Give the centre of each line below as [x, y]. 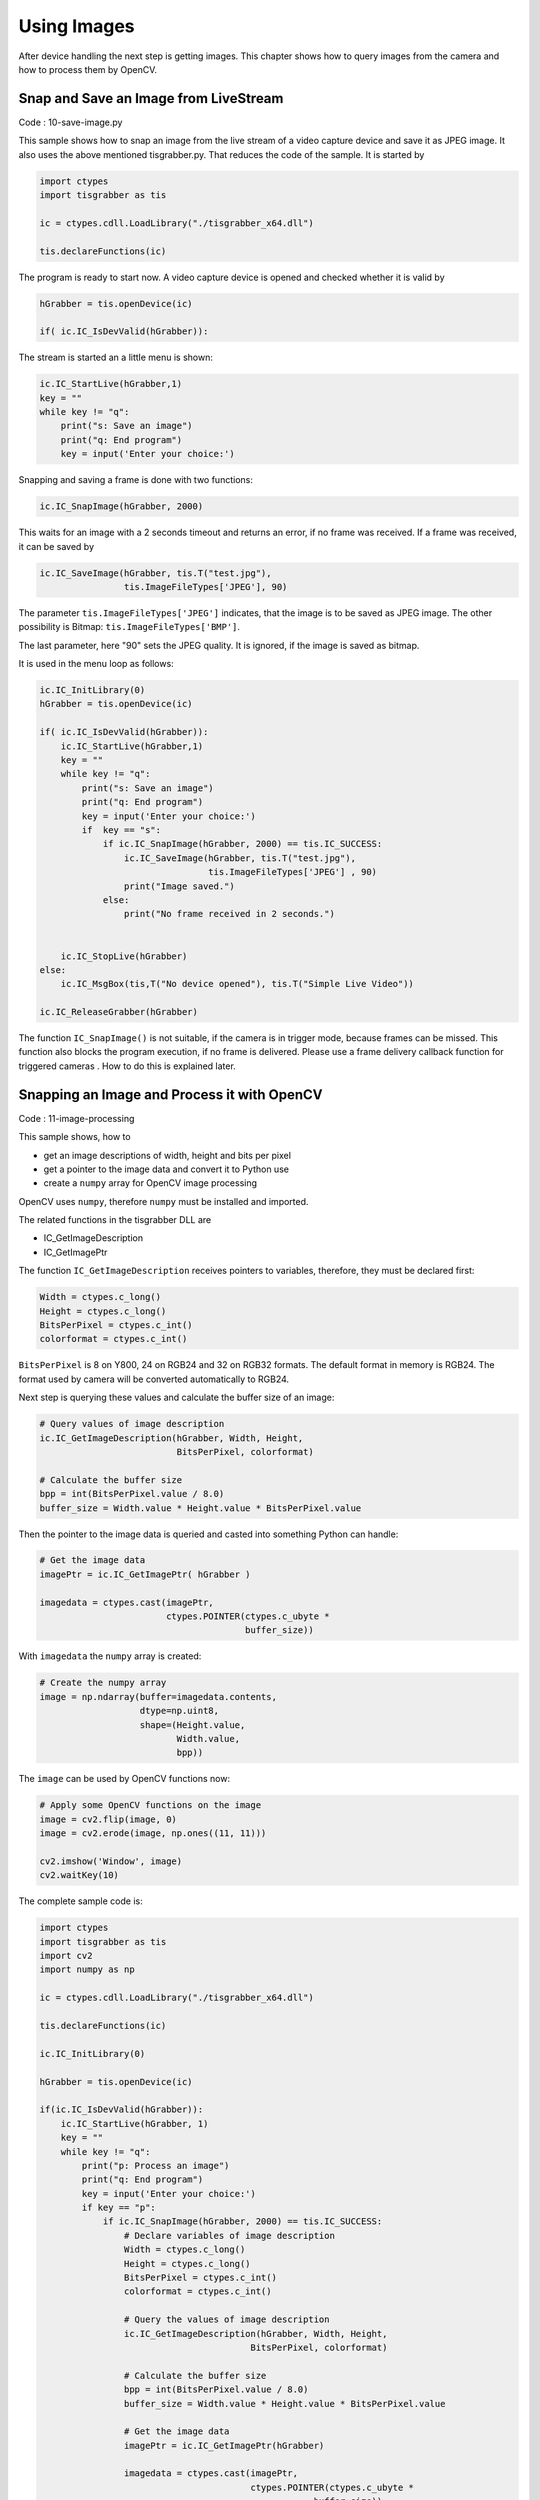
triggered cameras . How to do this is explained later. [127, 1066]
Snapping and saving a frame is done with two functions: [136, 480]
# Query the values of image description [226, 2319]
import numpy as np [87, 1969]
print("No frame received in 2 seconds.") [229, 914]
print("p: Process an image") [155, 2165]
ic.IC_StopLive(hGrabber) [124, 956]
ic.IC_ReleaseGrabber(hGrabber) [119, 1012]
